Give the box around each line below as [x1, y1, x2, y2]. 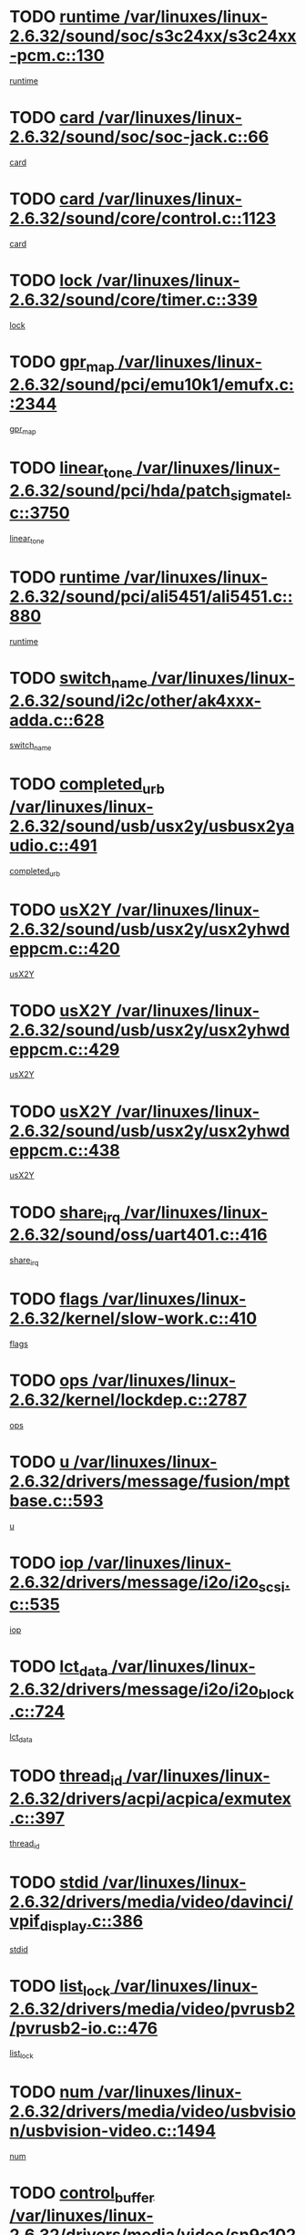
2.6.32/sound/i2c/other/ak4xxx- [9, 690, 261, 711]
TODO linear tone [9, 458, 134, 481]
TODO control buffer [9, 2183, 155, 2207]
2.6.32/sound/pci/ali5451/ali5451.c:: [9, 586, 293, 607]
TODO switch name [9, 668, 148, 692]
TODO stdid [9, 1871, 99, 1892]
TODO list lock [9, 1976, 111, 2000]
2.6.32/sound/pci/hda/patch [9, 480, 230, 500]
